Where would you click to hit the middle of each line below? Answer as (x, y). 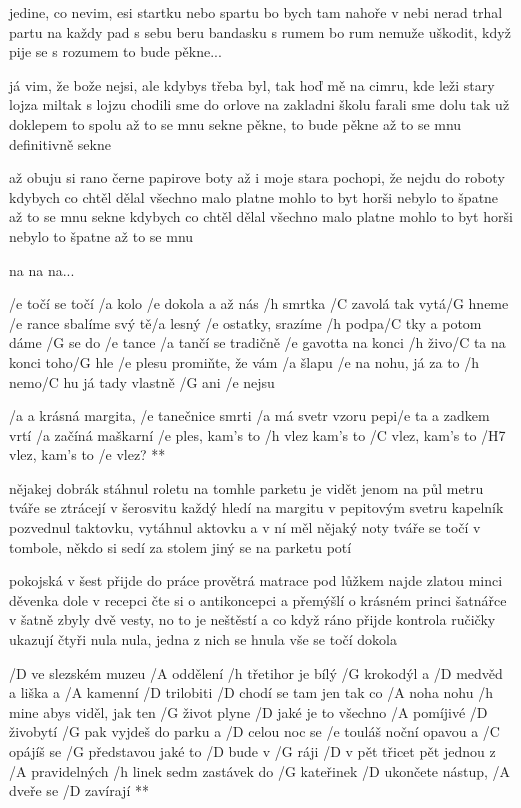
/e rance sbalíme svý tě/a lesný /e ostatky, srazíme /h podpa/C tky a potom (245, 322)
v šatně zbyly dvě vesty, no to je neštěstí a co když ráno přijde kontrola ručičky (252, 619)
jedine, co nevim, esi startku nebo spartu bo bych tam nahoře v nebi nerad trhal (256, 12)
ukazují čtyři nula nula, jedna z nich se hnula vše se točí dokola (203, 639)
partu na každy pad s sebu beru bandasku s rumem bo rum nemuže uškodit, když (260, 31)
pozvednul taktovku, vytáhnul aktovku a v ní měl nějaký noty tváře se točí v (245, 527)
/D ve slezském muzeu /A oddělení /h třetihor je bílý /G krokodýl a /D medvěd (256, 672)
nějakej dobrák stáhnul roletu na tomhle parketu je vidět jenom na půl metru (246, 487)
